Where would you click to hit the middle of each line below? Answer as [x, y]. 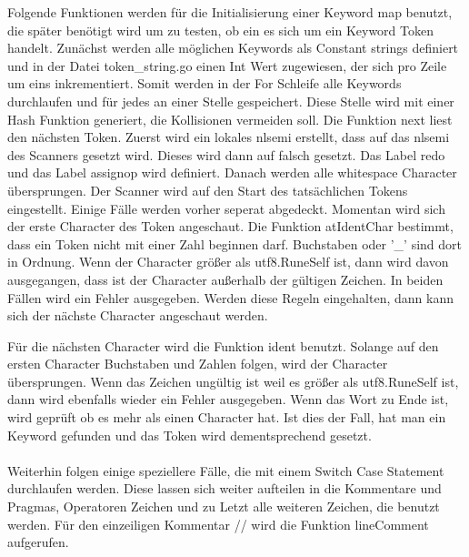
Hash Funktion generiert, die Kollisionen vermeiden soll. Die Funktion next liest [230, 119]
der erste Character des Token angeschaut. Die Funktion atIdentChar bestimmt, [230, 226]
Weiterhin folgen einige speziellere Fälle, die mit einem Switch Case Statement [226, 470]
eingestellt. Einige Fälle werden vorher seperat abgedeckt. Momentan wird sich [226, 208]
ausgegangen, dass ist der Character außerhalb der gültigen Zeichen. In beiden [225, 279]
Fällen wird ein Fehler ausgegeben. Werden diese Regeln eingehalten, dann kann [230, 297]
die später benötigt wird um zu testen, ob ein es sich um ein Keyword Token [220, 30]
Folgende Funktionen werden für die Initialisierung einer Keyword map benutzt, [230, 12]
